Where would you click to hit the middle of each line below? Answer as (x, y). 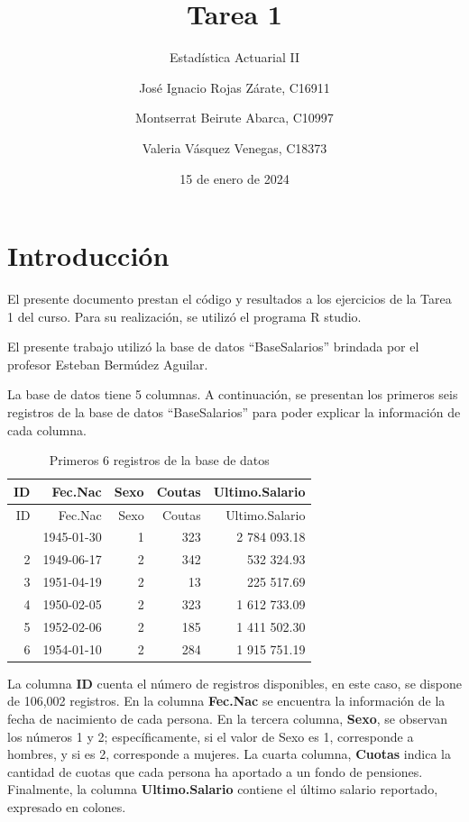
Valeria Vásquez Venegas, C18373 (234, 147)
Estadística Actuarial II (234, 57)
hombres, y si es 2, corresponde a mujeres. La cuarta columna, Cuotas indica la (229, 754)
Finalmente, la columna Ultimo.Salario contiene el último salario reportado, (223, 789)
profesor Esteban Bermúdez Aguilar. (108, 364)
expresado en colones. (67, 806)
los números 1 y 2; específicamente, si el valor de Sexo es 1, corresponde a (211, 736)
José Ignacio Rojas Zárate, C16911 (234, 87)
